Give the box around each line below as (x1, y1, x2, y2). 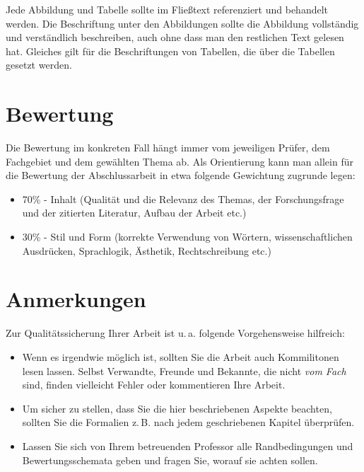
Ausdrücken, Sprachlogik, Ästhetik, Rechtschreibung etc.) (22, 243, 271, 258)
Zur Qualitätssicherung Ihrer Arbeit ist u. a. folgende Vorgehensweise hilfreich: (6, 326, 345, 340)
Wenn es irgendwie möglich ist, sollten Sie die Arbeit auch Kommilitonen (22, 349, 339, 364)
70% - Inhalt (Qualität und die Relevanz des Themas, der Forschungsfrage (22, 191, 344, 206)
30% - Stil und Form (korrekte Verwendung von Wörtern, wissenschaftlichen (22, 229, 353, 244)
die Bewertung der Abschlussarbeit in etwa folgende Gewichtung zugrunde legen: (6, 168, 356, 183)
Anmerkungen (6, 284, 146, 313)
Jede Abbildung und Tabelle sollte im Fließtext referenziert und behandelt (6, 2, 329, 16)
